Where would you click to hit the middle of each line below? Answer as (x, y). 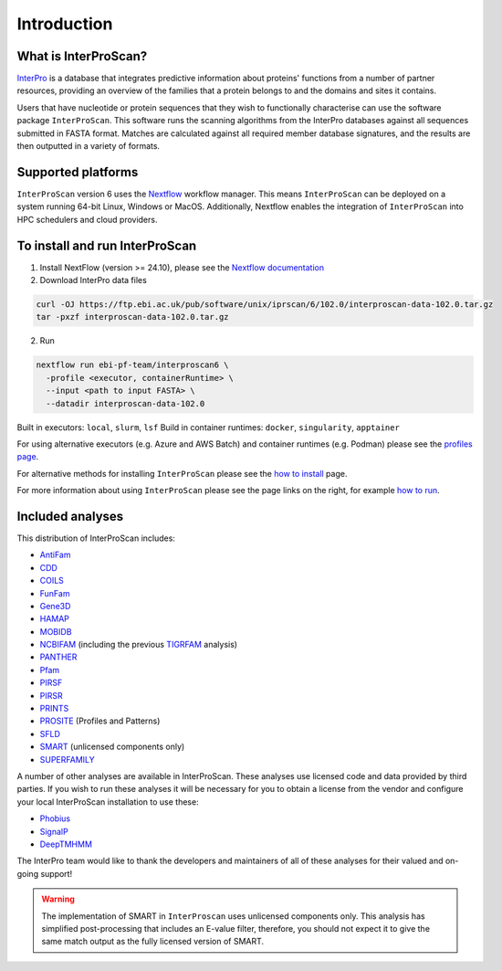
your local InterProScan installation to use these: (108, 802)
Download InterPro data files (94, 280)
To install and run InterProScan (107, 245)
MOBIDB (56, 631)
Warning (58, 899)
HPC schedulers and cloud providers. (87, 219)
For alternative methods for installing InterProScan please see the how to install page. (182, 473)
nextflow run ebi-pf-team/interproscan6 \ (132, 365)
